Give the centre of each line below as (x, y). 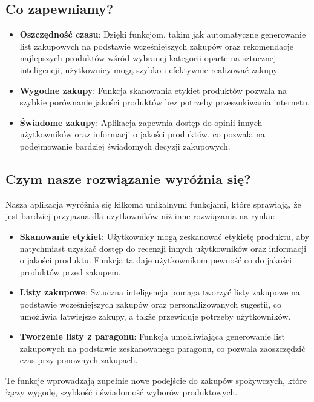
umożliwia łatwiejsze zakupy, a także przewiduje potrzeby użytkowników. (155, 316)
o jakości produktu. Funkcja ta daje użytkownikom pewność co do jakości (156, 260)
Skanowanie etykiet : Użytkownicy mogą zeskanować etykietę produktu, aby (165, 236)
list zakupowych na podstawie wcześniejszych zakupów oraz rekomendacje (157, 46)
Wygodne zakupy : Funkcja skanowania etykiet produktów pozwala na (153, 90)
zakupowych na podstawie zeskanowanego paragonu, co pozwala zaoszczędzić (162, 348)
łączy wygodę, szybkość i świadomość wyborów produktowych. (122, 392)
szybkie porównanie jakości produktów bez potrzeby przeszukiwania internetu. (165, 102)
